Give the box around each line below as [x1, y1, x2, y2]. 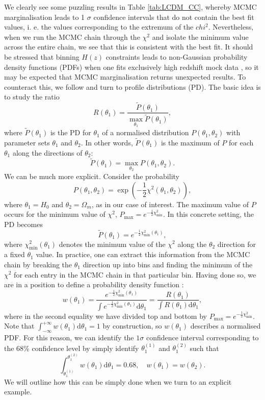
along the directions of [12, 147, 83, 158]
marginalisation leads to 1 [4, 11, 85, 22]
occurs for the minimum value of [4, 209, 105, 219]
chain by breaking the [4, 259, 72, 269]
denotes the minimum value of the [59, 238, 166, 249]
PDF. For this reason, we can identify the [4, 332, 134, 342]
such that [190, 342, 219, 353]
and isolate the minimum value [152, 31, 249, 42]
